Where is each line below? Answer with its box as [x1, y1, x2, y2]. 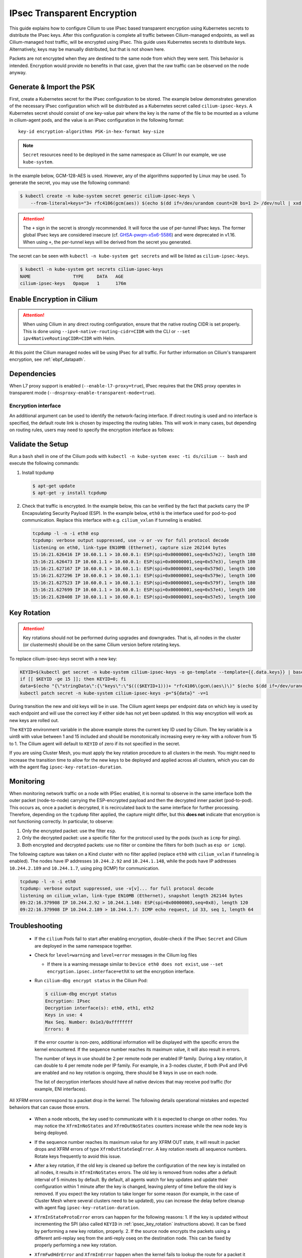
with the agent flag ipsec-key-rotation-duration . [9, 764, 123, 770]
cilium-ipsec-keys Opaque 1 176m [20, 281, 126, 286]
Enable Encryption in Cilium [9, 295, 98, 304]
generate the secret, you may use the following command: [9, 180, 130, 186]
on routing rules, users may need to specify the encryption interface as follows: [9, 427, 174, 433]
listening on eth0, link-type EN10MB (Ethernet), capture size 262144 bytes [32, 544, 226, 551]
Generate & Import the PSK [9, 83, 95, 91]
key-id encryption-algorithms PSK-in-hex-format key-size [18, 129, 165, 134]
